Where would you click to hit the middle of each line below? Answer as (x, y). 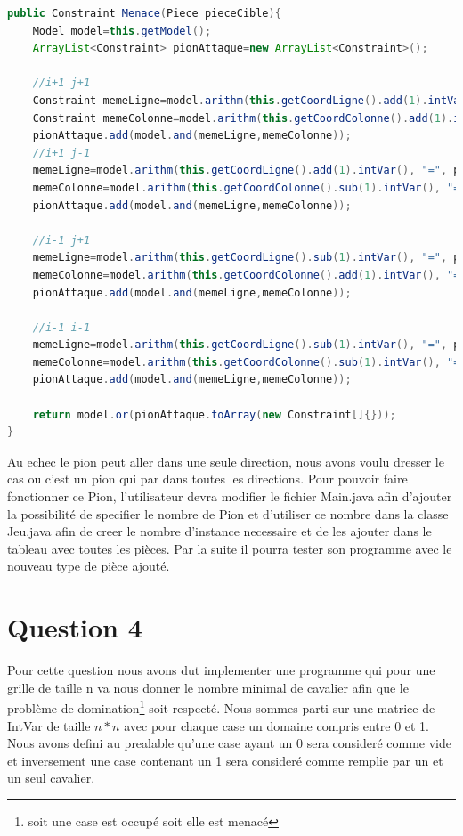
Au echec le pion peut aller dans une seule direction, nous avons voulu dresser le (226, 461)
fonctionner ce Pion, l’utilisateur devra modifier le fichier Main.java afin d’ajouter (230, 496)
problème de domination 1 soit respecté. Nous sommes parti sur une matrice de (221, 706)
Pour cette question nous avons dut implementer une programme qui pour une (221, 670)
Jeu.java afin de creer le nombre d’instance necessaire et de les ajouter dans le (219, 531)
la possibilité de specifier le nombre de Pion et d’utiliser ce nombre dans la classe (228, 513)
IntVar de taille (49, 725)
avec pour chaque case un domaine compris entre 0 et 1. (277, 725)
